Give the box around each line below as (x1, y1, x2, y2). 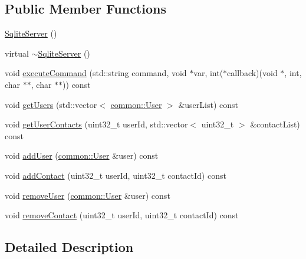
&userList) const (178, 98, 238, 110)
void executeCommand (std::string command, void (5, 67, 187, 79)
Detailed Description (5, 238, 134, 256)
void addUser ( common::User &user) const (5, 149, 159, 162)
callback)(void (227, 67, 278, 79)
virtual (5, 47, 29, 59)
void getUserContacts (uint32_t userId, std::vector (5, 118, 188, 130)
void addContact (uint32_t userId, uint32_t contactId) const (5, 169, 226, 181)
